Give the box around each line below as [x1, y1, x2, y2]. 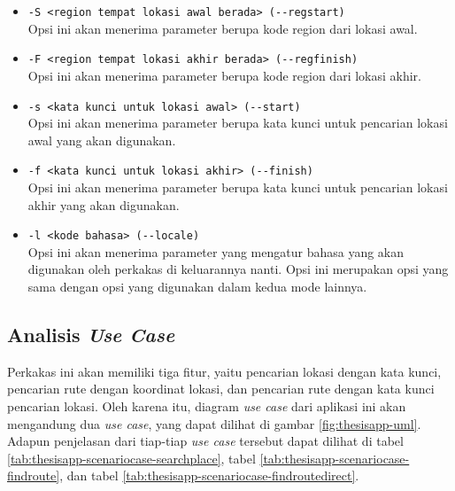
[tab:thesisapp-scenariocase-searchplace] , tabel [7, 448, 256, 467]
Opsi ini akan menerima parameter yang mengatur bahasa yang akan [27, 242, 405, 261]
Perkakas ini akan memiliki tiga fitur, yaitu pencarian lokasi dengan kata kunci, [7, 362, 442, 380]
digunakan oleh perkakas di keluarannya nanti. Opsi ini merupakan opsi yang [27, 260, 449, 278]
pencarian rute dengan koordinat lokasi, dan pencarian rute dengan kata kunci [7, 379, 435, 398]
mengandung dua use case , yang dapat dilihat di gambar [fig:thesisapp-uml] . [7, 414, 421, 433]
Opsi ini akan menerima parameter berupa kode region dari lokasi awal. [27, 19, 418, 37]
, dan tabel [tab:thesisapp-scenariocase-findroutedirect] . [59, 466, 359, 485]
